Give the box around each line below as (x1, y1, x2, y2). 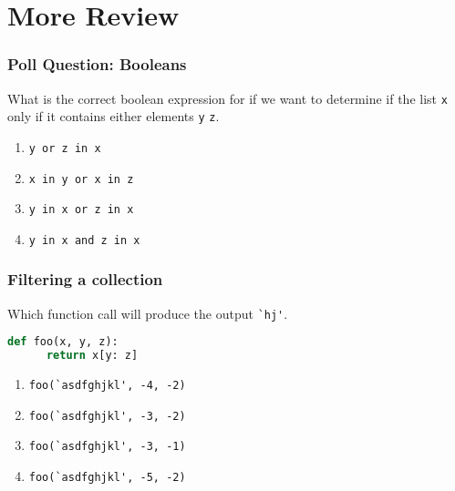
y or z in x (28, 141, 101, 155)
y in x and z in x (28, 233, 140, 247)
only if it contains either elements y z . (7, 107, 220, 126)
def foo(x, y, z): (7, 335, 119, 349)
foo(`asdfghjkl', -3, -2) (28, 409, 186, 423)
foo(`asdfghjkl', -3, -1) (28, 440, 186, 454)
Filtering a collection (7, 268, 163, 291)
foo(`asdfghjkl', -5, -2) (28, 471, 186, 485)
